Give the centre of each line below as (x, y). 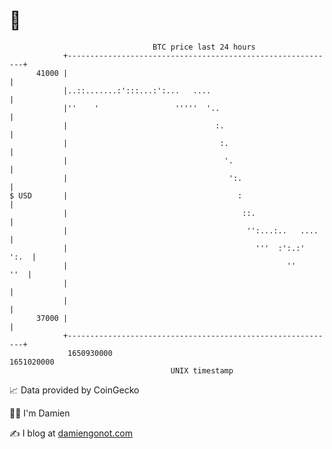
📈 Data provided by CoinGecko (74, 390)
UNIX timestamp (202, 370)
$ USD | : (126, 195)
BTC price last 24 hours (204, 47)
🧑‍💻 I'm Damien (40, 413)
